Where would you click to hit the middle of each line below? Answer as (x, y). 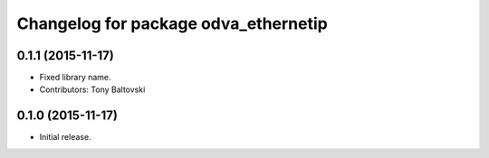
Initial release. (65, 137)
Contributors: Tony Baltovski (92, 89)
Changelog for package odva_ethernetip (172, 23)
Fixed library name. (76, 78)
